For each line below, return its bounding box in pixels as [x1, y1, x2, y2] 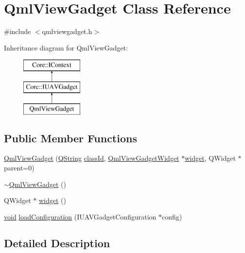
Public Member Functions [4, 130, 137, 145]
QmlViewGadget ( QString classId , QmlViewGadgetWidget [4, 153, 179, 163]
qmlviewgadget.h [42, 26, 92, 36]
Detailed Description [4, 235, 110, 250]
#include [4, 26, 31, 36]
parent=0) [4, 163, 35, 173]
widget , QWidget [185, 153, 236, 163]
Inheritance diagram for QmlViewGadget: [4, 42, 128, 52]
